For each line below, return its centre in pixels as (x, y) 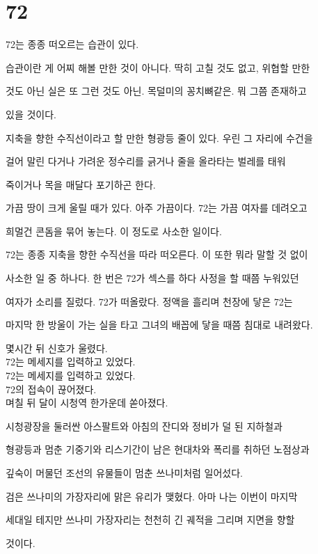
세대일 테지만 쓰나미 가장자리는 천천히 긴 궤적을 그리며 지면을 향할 (150, 520)
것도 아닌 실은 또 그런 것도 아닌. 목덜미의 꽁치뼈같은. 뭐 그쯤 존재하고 (156, 91)
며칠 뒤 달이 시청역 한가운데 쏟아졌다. (87, 403)
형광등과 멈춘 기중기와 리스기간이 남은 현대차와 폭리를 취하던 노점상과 (158, 449)
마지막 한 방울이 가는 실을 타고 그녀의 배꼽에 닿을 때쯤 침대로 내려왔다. (159, 325)
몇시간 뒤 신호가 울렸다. (57, 348)
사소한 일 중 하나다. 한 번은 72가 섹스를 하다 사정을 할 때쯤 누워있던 (152, 278)
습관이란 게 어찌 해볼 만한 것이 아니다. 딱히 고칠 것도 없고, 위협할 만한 (158, 67)
